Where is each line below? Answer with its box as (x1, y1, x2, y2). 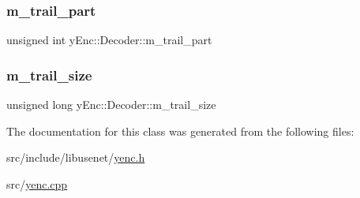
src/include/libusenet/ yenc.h (6, 149, 145, 166)
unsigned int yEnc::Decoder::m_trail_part (6, 32, 212, 48)
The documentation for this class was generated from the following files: (6, 122, 354, 139)
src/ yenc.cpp (6, 175, 68, 192)
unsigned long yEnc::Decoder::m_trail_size (6, 96, 216, 113)
